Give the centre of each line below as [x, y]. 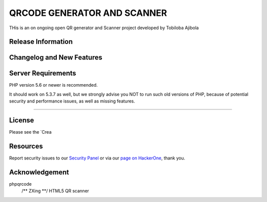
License [22, 121]
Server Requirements [43, 74]
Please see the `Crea [30, 132]
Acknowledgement [39, 172]
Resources [26, 146]
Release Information [41, 42]
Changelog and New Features [56, 58]
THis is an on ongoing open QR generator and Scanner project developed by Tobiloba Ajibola [104, 28]
